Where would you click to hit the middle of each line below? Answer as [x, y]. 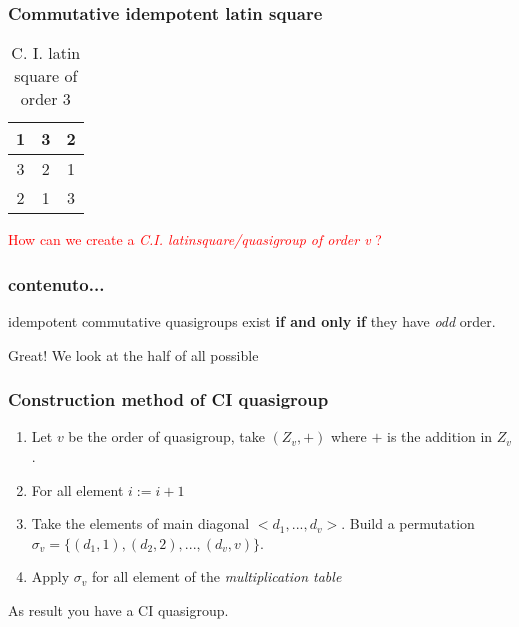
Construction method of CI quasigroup [168, 399]
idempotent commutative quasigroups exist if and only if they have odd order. [252, 321]
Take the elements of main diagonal [140, 523]
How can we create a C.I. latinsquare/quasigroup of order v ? [195, 239]
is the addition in [440, 436]
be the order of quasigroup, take [166, 436]
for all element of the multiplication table [217, 576]
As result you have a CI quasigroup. [118, 610]
